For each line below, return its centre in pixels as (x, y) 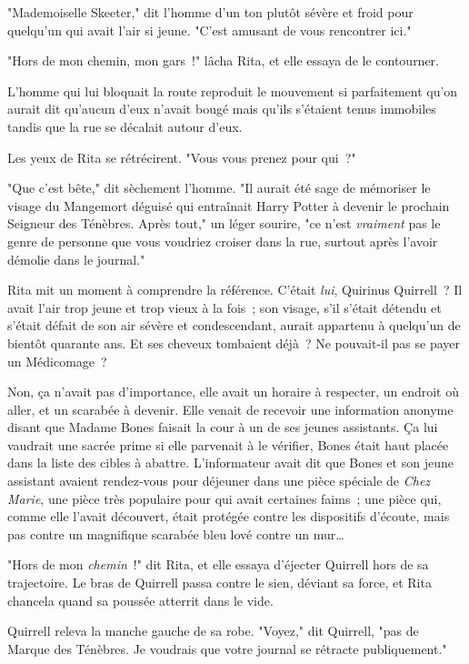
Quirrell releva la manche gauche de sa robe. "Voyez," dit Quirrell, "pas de (213, 631)
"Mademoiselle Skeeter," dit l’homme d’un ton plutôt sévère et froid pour (210, 12)
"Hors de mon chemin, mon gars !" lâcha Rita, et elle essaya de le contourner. (224, 60)
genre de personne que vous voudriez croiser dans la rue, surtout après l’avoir (223, 241)
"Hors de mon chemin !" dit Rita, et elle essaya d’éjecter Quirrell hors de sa (218, 564)
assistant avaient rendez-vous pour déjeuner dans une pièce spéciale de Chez (219, 481)
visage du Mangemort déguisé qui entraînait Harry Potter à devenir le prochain (229, 205)
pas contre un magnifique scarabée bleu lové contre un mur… (176, 533)
